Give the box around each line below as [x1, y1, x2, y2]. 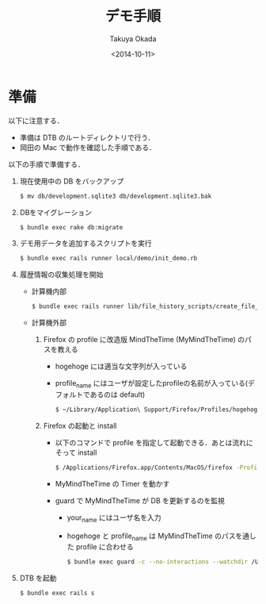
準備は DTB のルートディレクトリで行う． [19, 133, 155, 142]
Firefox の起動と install [43, 421, 117, 430]
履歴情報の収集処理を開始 [19, 270, 104, 279]
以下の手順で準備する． [8, 160, 85, 169]
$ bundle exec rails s [19, 589, 95, 598]
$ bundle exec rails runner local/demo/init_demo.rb [19, 255, 198, 263]
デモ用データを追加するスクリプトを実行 [19, 239, 152, 248]
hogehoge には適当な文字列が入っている [55, 362, 188, 371]
